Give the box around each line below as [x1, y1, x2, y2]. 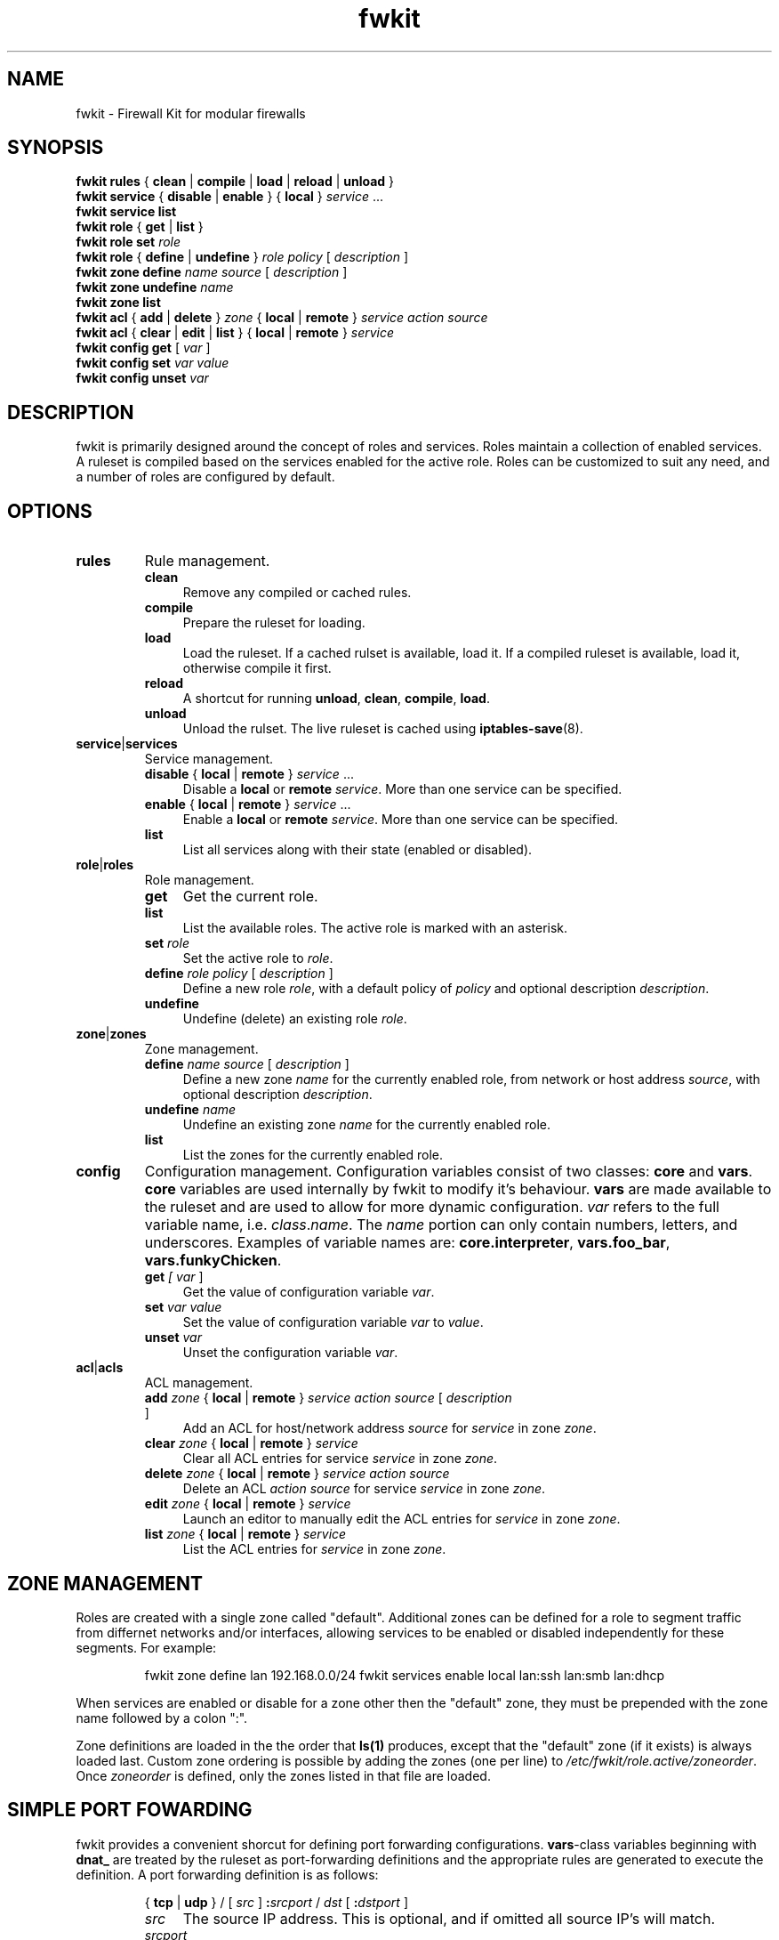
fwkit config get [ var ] [76, 340, 211, 356]
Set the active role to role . [182, 950, 333, 966]
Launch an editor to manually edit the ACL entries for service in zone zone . [182, 1511, 621, 1527]
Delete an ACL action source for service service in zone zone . [182, 1481, 546, 1497]
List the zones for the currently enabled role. [182, 1147, 444, 1163]
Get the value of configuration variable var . [182, 1284, 435, 1300]
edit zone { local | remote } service [144, 1496, 351, 1512]
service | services [76, 736, 178, 752]
